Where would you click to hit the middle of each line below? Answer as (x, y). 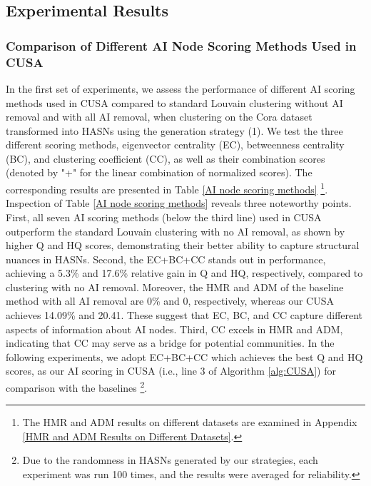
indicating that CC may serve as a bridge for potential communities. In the (170, 343)
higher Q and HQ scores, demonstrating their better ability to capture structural (183, 245)
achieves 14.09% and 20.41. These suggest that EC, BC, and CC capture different (184, 315)
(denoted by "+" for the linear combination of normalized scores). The (159, 172)
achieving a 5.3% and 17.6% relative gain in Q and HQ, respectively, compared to (184, 273)
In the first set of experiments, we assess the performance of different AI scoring (181, 88)
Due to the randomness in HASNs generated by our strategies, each (170, 460)
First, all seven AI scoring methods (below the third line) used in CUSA (164, 217)
